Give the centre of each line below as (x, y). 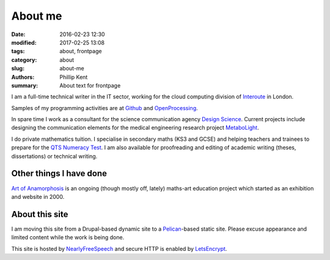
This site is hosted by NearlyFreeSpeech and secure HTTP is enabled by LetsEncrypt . (119, 248)
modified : (24, 42)
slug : (18, 69)
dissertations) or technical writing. (54, 156)
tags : (18, 51)
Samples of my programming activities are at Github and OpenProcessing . (105, 108)
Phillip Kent (74, 77)
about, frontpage (81, 51)
